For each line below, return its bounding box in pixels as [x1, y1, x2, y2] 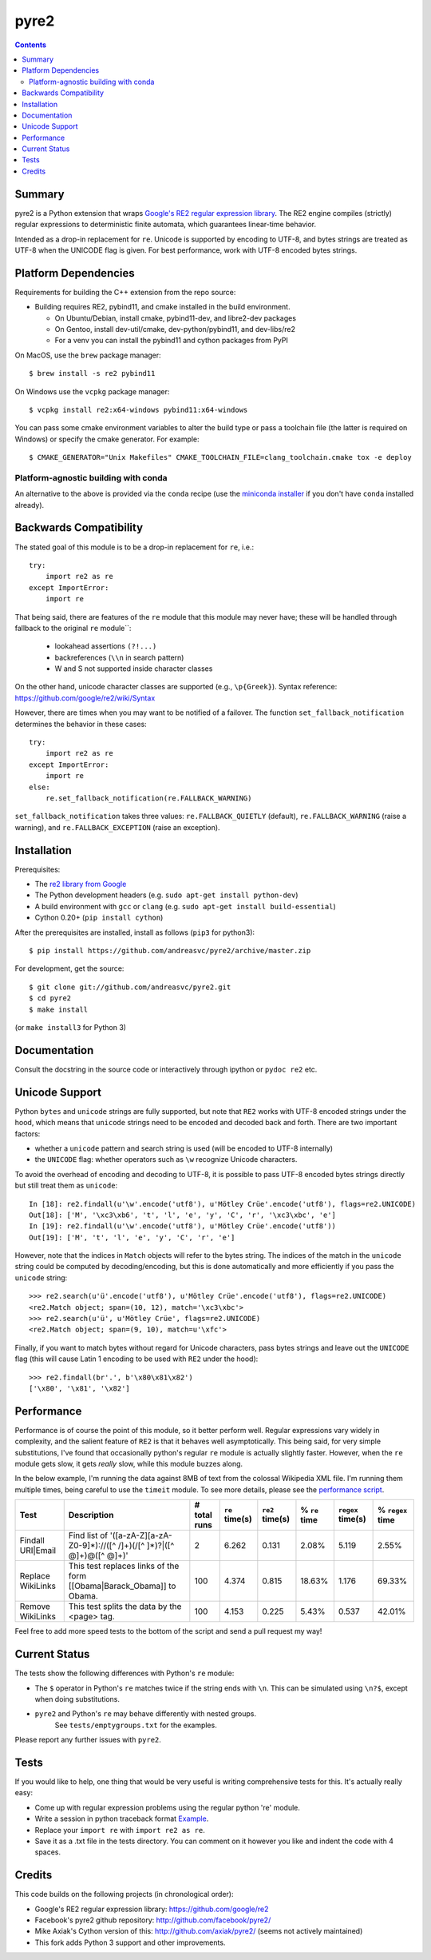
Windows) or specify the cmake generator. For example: [14, 434, 200, 444]
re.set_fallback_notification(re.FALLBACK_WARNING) [45, 793, 252, 803]
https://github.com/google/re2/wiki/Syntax [14, 693, 156, 703]
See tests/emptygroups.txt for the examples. [54, 1720, 217, 1730]
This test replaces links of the [68, 1560, 180, 1571]
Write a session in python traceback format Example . [34, 1814, 209, 1823]
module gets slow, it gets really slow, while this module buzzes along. [14, 1459, 243, 1469]
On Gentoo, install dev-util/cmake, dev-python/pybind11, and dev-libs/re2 [54, 325, 295, 333]
